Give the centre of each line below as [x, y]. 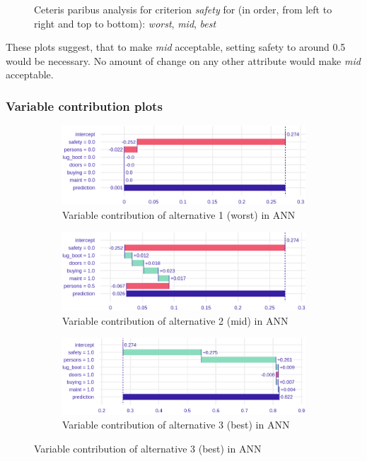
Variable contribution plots [84, 106]
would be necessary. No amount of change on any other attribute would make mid [183, 60]
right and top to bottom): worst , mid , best [125, 23]
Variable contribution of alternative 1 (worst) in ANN [179, 214]
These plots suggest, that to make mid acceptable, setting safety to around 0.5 [176, 47]
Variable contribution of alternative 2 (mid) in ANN [175, 320]
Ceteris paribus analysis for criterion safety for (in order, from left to [183, 9]
